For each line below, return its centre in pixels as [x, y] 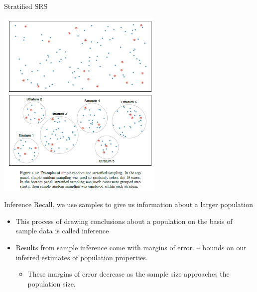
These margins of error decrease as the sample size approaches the [128, 274]
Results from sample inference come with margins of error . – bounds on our [131, 247]
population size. [52, 283]
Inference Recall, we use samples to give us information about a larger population [128, 204]
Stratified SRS [26, 6]
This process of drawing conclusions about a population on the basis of [124, 221]
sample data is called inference [62, 231]
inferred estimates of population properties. [82, 257]
